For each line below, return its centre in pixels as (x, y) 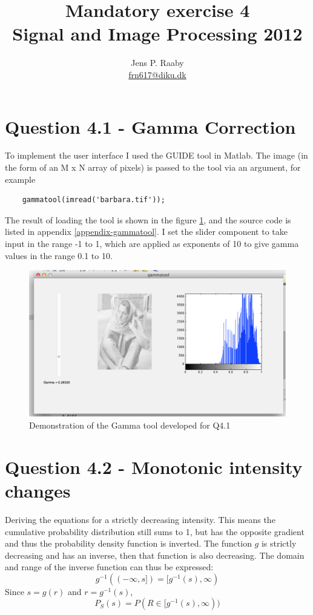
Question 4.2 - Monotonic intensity (154, 466)
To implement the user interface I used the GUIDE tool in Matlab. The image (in (156, 155)
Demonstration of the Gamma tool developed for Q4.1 (130, 425)
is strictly (279, 543)
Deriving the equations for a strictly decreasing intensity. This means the (140, 519)
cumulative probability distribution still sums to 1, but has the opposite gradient (155, 531)
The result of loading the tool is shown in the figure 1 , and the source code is (148, 219)
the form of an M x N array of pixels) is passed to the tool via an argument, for (153, 167)
